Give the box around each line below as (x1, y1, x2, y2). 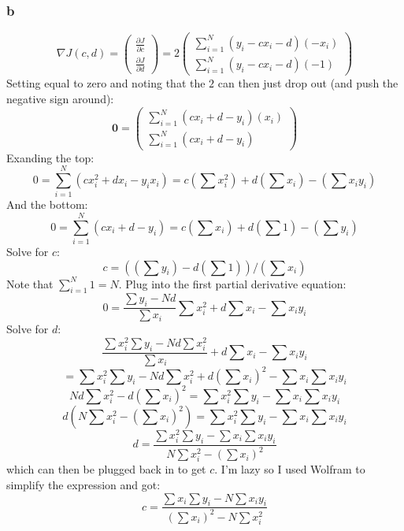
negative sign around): (6, 90, 114, 106)
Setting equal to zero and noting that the (6, 75, 206, 91)
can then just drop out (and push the (217, 75, 398, 91)
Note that (6, 275, 54, 291)
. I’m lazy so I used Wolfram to (214, 461, 365, 477)
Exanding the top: (6, 149, 95, 165)
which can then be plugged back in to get (6, 461, 206, 477)
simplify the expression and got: (6, 477, 161, 493)
